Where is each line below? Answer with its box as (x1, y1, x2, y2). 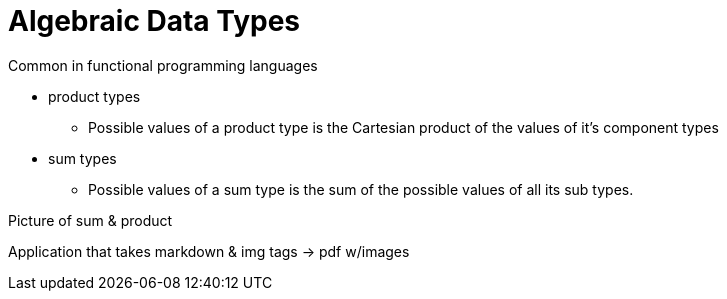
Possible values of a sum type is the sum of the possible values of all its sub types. (88, 180, 634, 198)
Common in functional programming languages (8, 56, 318, 74)
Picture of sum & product (8, 211, 173, 229)
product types (48, 87, 141, 105)
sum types (48, 149, 117, 167)
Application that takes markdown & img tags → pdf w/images (8, 242, 410, 260)
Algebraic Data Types (8, 4, 301, 38)
